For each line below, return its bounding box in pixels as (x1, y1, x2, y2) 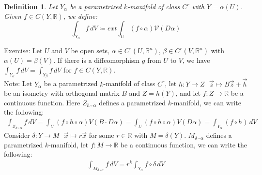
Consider (4, 130, 30, 140)
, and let (175, 88, 201, 98)
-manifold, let (48, 139, 89, 149)
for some (89, 130, 114, 140)
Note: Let (4, 78, 32, 88)
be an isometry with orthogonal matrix (4, 88, 120, 98)
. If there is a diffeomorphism (53, 55, 140, 65)
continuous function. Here (4, 97, 80, 107)
